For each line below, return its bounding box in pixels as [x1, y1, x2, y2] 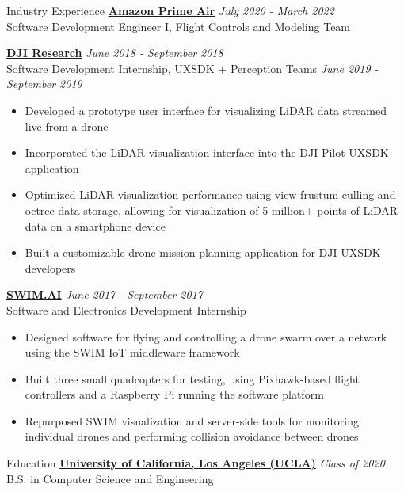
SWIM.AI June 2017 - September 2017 [6, 286, 203, 303]
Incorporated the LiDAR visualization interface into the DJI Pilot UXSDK [25, 144, 389, 161]
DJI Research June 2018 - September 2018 [6, 44, 223, 61]
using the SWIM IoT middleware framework [25, 344, 240, 360]
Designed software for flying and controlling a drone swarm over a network [25, 328, 387, 345]
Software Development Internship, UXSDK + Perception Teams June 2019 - [6, 59, 379, 76]
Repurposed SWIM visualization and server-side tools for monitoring [25, 412, 359, 429]
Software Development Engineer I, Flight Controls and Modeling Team [6, 17, 351, 34]
